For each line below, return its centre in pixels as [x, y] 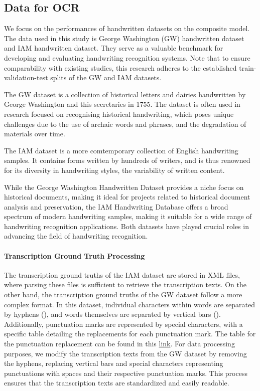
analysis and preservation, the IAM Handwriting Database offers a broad [116, 206]
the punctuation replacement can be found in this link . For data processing [119, 344]
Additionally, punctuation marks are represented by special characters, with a [123, 324]
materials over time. [35, 134]
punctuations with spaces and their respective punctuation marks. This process [126, 373]
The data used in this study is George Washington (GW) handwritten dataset [124, 38]
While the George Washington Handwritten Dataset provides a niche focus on [124, 187]
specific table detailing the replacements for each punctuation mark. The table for [130, 334]
